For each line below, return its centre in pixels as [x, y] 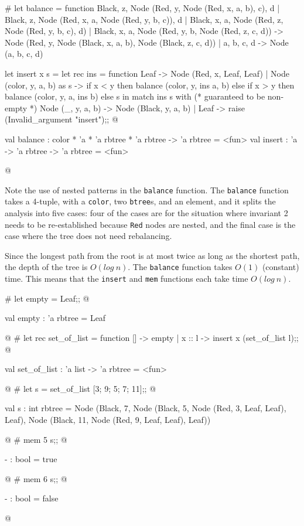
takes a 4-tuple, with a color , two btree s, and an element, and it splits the [140, 201]
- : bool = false [32, 498]
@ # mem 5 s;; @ [36, 439]
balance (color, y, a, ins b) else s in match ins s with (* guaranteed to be [135, 96]
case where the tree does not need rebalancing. [88, 236]
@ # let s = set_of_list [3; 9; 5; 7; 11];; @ [81, 388]
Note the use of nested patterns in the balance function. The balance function [147, 189]
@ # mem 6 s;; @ [36, 478]
